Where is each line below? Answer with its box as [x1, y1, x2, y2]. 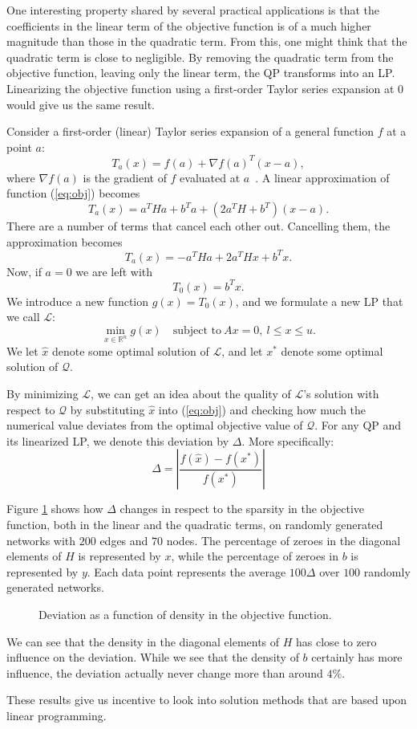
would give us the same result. [6, 96, 155, 112]
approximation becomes [6, 233, 123, 250]
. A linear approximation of [255, 169, 390, 185]
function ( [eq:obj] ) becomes [6, 185, 140, 202]
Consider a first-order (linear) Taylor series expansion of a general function [6, 123, 374, 140]
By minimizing [6, 385, 79, 401]
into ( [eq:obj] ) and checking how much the [158, 401, 366, 417]
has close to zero [296, 633, 377, 650]
